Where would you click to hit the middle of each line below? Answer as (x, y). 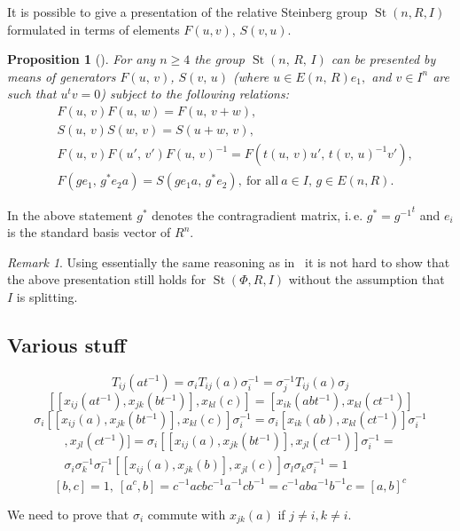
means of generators (62, 76)
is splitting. (47, 297)
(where (251, 76)
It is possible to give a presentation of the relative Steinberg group (187, 12)
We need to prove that (68, 514)
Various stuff (67, 345)
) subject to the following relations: (195, 94)
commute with (187, 514)
